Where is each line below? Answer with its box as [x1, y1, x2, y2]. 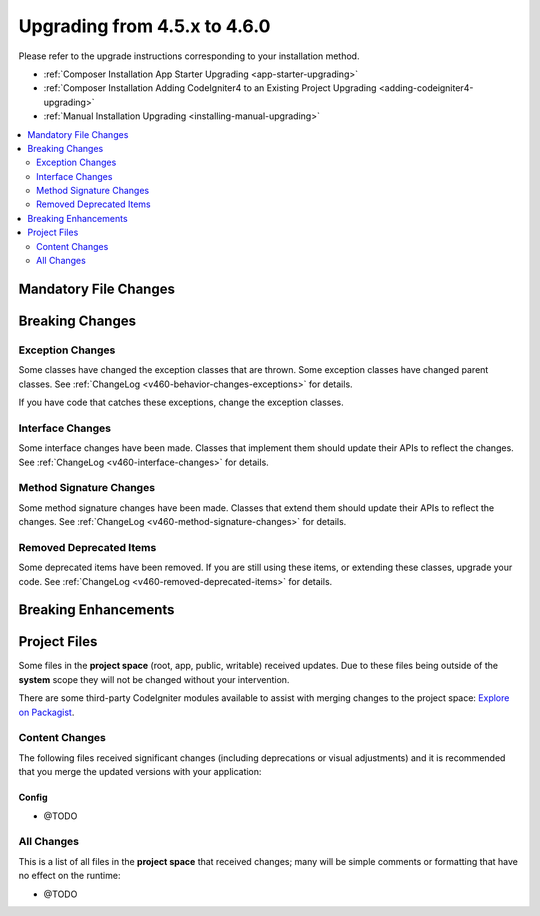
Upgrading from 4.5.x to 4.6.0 [18, 15, 271, 37]
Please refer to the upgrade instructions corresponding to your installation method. [18, 50, 360, 62]
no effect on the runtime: [18, 870, 121, 882]
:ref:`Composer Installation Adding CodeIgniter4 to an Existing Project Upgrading [43, 82, 377, 94]
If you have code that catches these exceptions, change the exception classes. [18, 396, 344, 408]
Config [18, 791, 48, 804]
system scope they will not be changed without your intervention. [18, 673, 290, 685]
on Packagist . [18, 706, 75, 718]
